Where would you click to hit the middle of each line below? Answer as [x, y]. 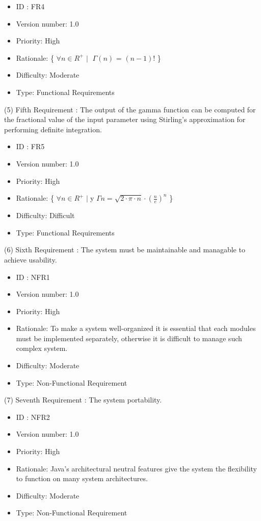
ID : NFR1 [33, 277]
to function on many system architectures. [82, 478]
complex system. [42, 348]
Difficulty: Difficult [45, 215]
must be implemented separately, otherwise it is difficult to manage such [129, 338]
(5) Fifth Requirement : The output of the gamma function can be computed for [130, 109]
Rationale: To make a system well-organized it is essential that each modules [136, 328]
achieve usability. [31, 259]
